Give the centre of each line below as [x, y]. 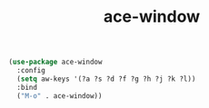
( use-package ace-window [55, 62]
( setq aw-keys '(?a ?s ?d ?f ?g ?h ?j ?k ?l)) [106, 79]
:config [31, 71]
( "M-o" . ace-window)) [60, 96]
